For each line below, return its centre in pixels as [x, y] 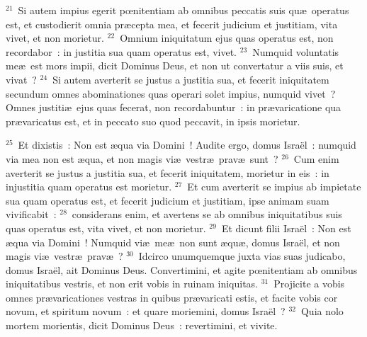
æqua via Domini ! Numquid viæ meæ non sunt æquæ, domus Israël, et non [173, 242]
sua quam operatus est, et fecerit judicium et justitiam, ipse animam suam [168, 200]
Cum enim [316, 158]
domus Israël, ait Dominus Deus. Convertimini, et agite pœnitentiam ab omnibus [182, 269]
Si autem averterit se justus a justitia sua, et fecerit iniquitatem [191, 79]
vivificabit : [31, 214]
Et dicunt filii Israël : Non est [286, 228]
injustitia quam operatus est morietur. [89, 187]
